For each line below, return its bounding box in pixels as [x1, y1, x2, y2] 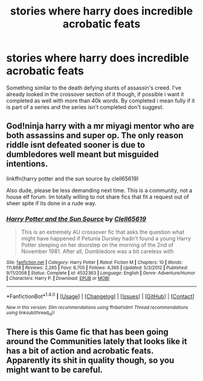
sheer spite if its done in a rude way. [6, 199, 97, 207]
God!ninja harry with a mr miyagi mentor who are [6, 121, 195, 131]
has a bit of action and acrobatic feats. [6, 346, 154, 356]
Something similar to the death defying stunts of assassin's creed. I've [6, 84, 181, 91]
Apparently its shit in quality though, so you [6, 356, 175, 366]
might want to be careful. [6, 365, 103, 375]
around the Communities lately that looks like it [6, 336, 187, 346]
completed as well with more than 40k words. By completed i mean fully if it [6, 97, 195, 104]
